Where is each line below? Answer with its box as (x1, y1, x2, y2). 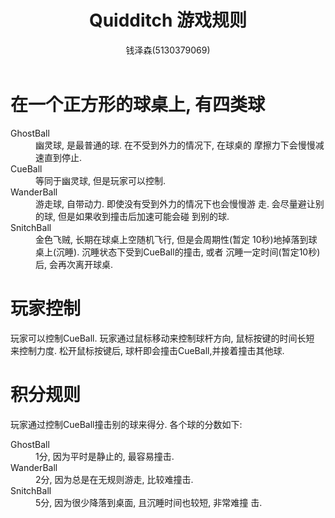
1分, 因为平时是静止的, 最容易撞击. (35, 450, 175, 462)
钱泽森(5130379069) (125, 44, 211, 56)
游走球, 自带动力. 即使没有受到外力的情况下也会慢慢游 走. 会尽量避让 (35, 197, 316, 210)
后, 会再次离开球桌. (35, 258, 114, 270)
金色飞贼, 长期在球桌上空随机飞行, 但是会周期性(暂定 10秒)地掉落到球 (35, 233, 318, 245)
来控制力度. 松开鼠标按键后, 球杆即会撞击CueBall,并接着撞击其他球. (10, 344, 285, 356)
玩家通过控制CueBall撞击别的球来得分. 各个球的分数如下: (10, 418, 243, 430)
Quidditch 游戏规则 (88, 9, 248, 32)
